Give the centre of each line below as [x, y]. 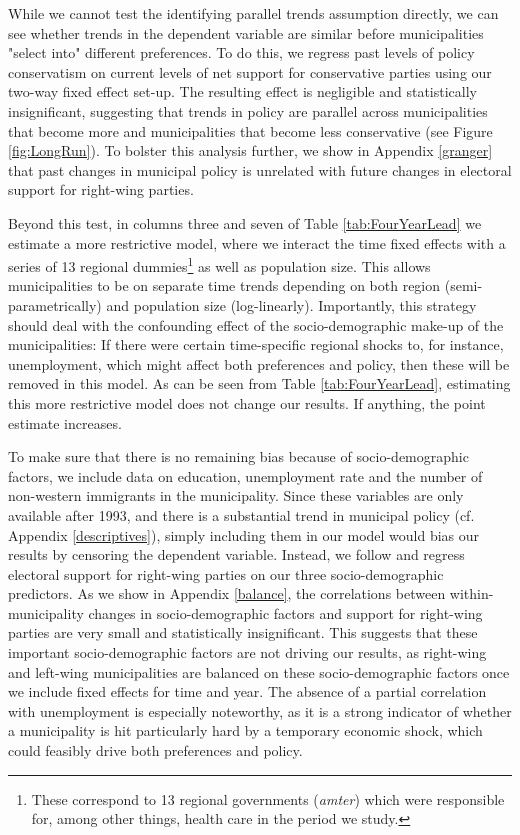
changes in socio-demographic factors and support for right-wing [285, 612]
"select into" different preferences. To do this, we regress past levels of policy [241, 52]
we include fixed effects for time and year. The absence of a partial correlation [247, 691]
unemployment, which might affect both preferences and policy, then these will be [259, 363]
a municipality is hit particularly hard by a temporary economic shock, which [245, 730]
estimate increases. [65, 422]
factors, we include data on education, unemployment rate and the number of [245, 475]
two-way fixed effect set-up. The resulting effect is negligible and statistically [242, 91]
